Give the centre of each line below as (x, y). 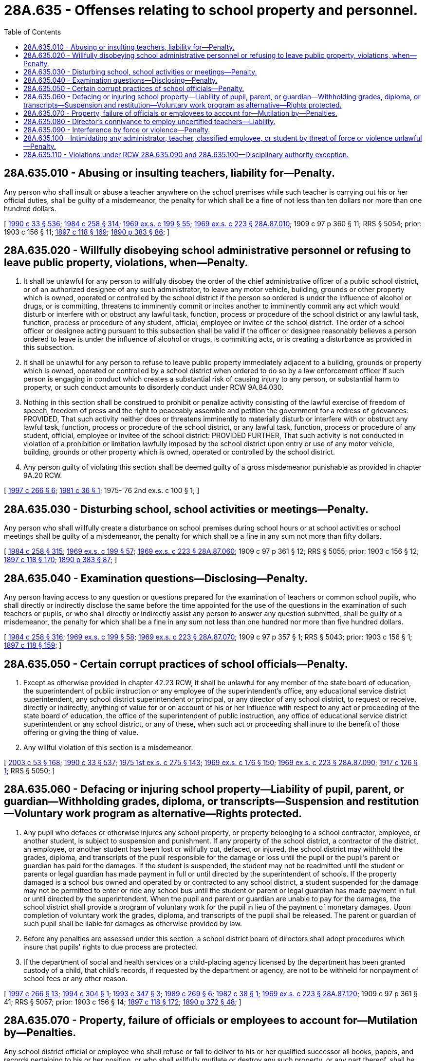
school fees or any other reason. (75, 978)
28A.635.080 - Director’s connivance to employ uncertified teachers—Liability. (149, 121)
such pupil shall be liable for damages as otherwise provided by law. (133, 923)
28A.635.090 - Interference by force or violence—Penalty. (117, 129)
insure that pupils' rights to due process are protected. (111, 947)
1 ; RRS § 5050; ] (29, 770)
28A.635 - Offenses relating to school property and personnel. (211, 10)
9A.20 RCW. (43, 476)
